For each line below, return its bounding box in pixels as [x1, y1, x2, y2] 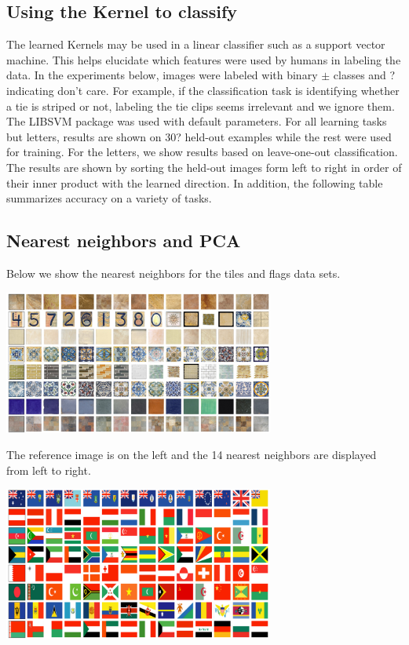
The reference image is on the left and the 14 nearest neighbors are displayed [6, 446, 377, 463]
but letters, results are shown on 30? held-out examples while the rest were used [6, 128, 392, 144]
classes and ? [333, 67, 396, 83]
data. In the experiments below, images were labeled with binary [6, 67, 318, 83]
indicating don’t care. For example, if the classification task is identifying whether [6, 82, 400, 98]
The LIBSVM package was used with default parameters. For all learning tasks [6, 113, 387, 129]
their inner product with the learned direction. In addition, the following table [6, 174, 383, 191]
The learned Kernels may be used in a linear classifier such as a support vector [6, 36, 385, 53]
